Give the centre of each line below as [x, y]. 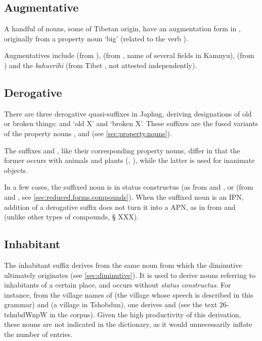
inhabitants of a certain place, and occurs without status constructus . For [118, 285]
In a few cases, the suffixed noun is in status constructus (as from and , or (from [129, 187]
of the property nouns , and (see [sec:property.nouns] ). [88, 133]
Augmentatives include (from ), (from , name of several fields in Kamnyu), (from [129, 55]
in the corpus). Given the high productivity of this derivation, [145, 314]
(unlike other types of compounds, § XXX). [71, 217]
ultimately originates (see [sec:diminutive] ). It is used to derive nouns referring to [130, 275]
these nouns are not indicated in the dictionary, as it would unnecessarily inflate [128, 324]
